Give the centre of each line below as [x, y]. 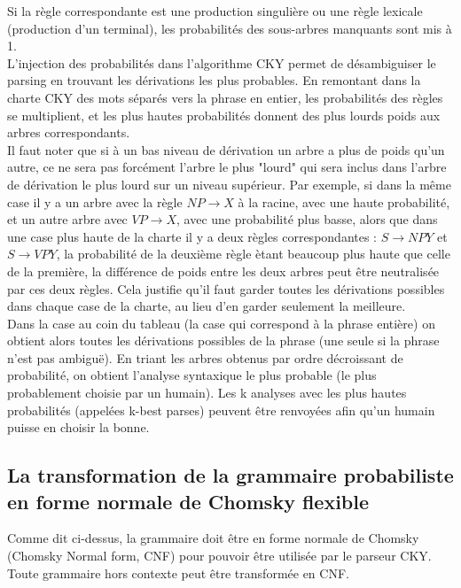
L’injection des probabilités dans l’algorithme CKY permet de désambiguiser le [222, 62]
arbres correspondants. [69, 132]
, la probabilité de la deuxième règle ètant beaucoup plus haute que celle [253, 254]
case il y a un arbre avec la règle [95, 201]
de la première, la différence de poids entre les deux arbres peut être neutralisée [223, 271]
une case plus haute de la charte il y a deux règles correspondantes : [192, 236]
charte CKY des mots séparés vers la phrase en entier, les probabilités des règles [225, 97]
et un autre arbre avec [67, 219]
